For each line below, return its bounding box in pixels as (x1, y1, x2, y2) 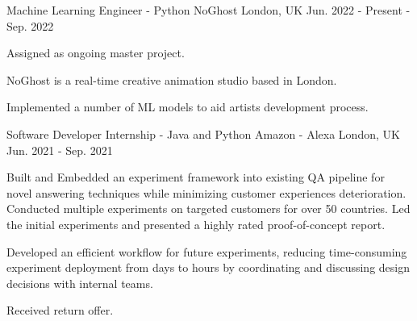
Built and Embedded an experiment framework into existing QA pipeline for (6, 169, 385, 186)
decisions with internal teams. (6, 274, 153, 291)
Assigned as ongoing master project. (6, 44, 185, 61)
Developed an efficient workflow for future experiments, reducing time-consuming (6, 243, 407, 260)
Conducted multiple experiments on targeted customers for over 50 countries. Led (6, 200, 411, 217)
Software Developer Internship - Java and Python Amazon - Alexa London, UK (6, 125, 400, 142)
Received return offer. (6, 302, 114, 319)
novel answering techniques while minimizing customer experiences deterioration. (6, 184, 407, 201)
